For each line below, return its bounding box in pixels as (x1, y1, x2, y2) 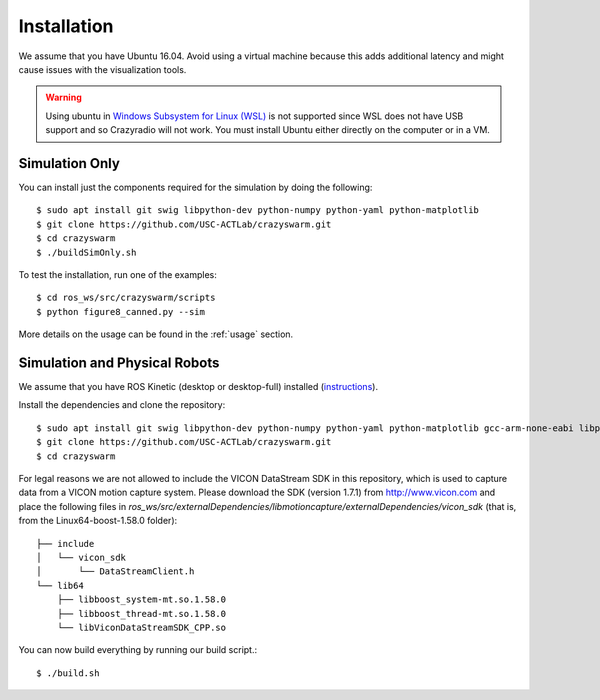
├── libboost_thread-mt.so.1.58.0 (56, 608, 227, 619)
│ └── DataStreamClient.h (36, 566, 195, 577)
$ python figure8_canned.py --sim (36, 306, 205, 317)
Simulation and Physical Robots (18, 354, 220, 371)
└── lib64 (36, 580, 84, 591)
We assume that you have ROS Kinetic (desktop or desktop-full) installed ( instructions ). (18, 381, 379, 393)
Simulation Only (18, 155, 120, 172)
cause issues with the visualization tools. (18, 63, 187, 75)
